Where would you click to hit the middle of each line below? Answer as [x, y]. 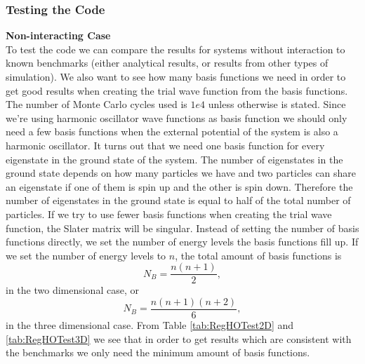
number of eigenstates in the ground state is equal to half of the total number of [178, 200]
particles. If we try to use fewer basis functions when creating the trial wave [169, 214]
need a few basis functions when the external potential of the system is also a [172, 132]
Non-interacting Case [58, 35]
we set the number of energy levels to [86, 255]
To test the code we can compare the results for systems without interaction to [175, 49]
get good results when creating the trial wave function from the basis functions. [177, 90]
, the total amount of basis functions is [258, 255]
